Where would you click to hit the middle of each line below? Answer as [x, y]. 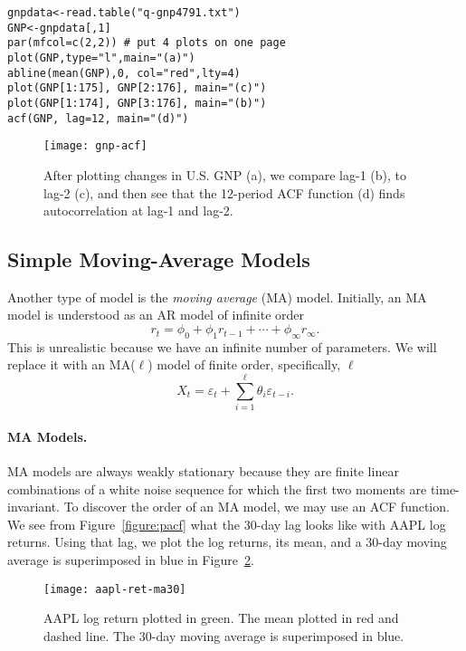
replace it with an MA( [71, 364]
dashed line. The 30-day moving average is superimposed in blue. [224, 635]
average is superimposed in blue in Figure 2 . [131, 559]
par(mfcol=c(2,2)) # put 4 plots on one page [147, 43]
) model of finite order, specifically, [244, 364]
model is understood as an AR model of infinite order [156, 315]
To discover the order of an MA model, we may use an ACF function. [257, 507]
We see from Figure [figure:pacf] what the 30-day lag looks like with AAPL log [227, 524]
